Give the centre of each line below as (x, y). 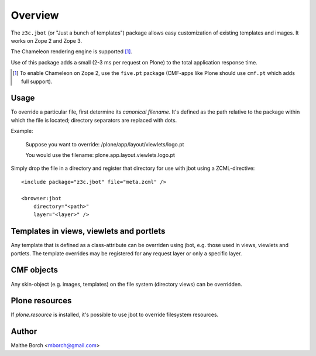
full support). (37, 81)
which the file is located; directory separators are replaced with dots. (94, 120)
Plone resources (41, 301)
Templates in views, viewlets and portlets (88, 231)
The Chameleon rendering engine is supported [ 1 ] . (72, 52)
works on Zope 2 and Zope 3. (46, 40)
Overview (35, 15)
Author (24, 332)
